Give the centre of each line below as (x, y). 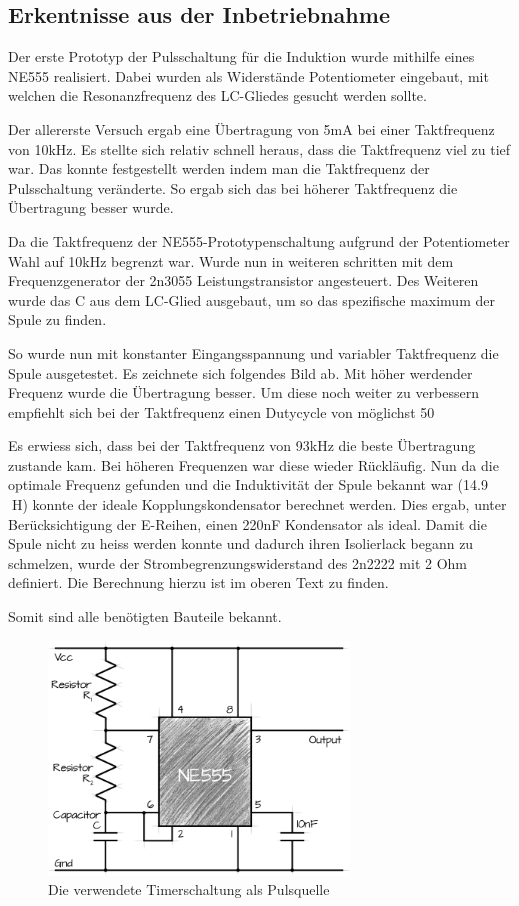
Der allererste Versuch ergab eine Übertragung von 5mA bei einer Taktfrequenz (251, 128)
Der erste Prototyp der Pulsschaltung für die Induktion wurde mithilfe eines (241, 56)
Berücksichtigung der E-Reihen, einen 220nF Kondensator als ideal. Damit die (247, 523)
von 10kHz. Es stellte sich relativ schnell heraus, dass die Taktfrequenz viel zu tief (259, 148)
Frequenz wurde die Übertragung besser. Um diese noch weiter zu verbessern (244, 392)
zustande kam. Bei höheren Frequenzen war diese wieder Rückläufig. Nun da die (253, 464)
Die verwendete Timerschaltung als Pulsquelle (189, 889)
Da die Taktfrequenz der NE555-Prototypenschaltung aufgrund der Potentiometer (259, 240)
